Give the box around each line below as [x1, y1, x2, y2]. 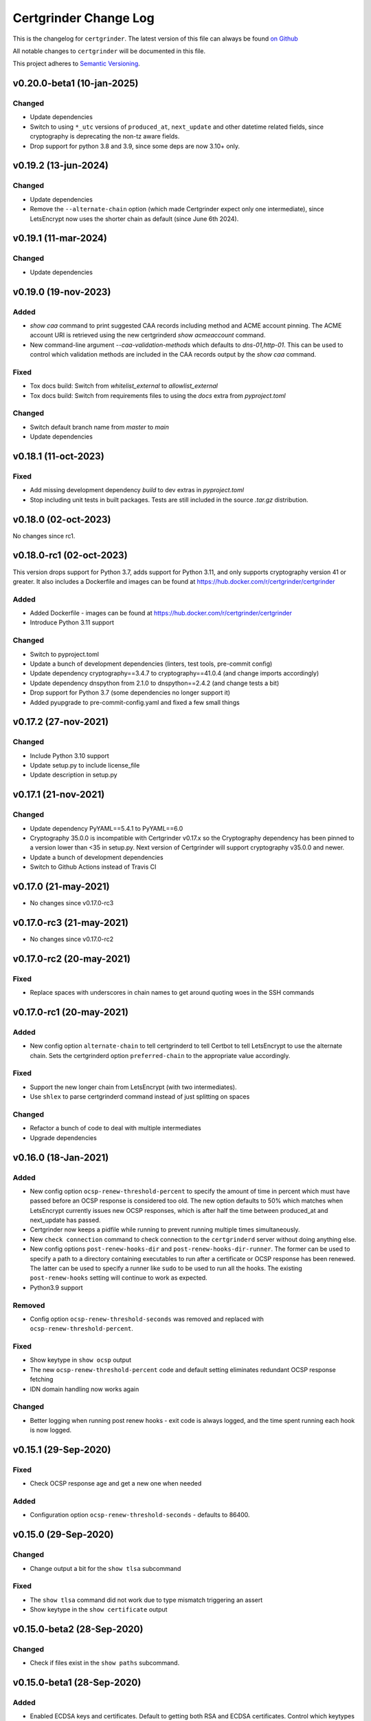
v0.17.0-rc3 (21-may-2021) [12, 916, 128, 929]
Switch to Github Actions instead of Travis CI [30, 863, 157, 871]
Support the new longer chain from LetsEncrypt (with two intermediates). [30, 1083, 237, 1091]
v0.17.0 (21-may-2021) [12, 880, 110, 892]
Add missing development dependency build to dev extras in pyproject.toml [30, 486, 244, 494]
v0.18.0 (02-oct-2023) [12, 514, 111, 525]
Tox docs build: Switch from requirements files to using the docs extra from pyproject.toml [30, 391, 286, 399]
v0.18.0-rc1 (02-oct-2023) [12, 549, 128, 561]
